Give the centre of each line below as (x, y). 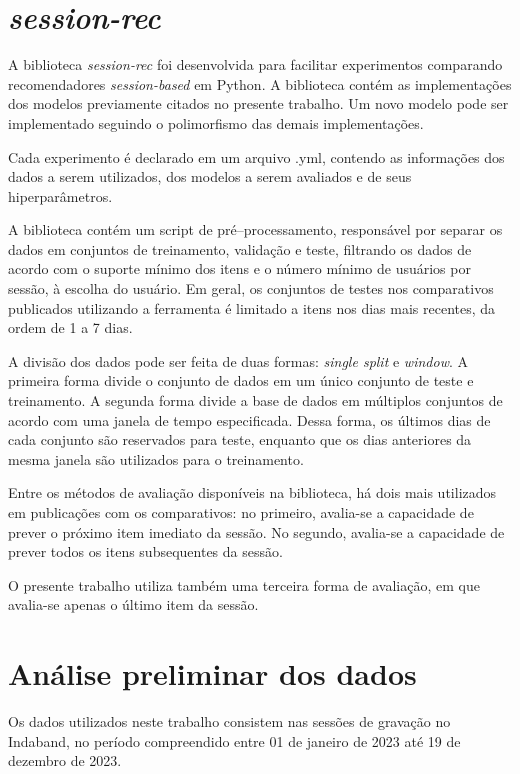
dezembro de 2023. (65, 760)
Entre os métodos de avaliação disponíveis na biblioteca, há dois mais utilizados (252, 492)
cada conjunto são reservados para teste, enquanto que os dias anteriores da (240, 439)
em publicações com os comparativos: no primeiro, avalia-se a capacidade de (241, 512)
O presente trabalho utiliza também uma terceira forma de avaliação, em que (244, 584)
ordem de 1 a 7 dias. (70, 327)
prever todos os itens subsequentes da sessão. (145, 551)
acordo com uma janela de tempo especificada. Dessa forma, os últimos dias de (249, 419)
